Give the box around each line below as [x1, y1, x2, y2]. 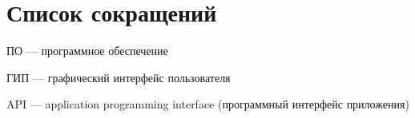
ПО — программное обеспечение [6, 42, 168, 59]
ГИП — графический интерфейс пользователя [6, 69, 231, 85]
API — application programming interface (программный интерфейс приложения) [6, 96, 409, 112]
